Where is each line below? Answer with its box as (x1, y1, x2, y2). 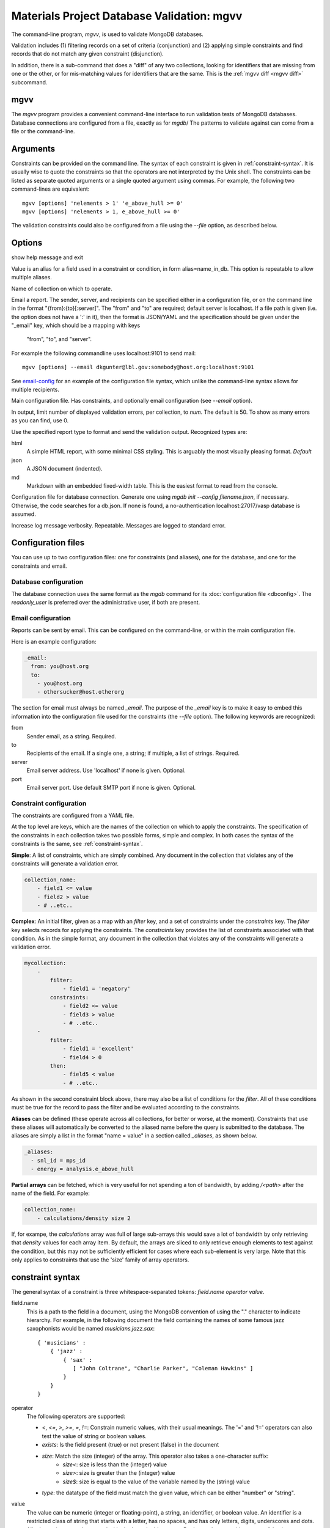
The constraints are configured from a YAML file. (11, 812, 134, 819)
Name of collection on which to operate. (11, 285, 112, 292)
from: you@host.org (31, 663, 89, 670)
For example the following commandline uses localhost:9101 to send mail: (11, 349, 196, 357)
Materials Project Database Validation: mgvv (11, 9, 243, 23)
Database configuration (11, 578, 84, 586)
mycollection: (24, 960, 67, 967)
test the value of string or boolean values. (42, 1432, 147, 1439)
